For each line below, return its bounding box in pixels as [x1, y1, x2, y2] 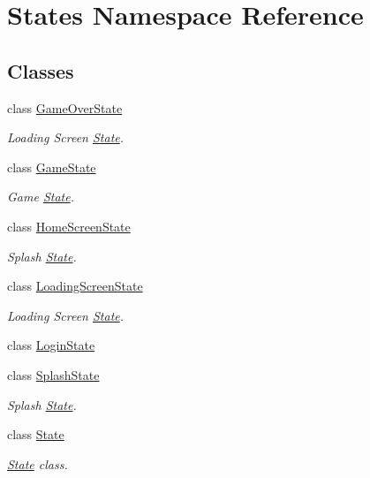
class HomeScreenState [7, 216, 131, 235]
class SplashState [7, 365, 100, 383]
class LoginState [7, 336, 95, 354]
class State [7, 425, 64, 444]
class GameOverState [7, 98, 123, 117]
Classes [7, 57, 74, 84]
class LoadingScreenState [7, 277, 143, 295]
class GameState [7, 157, 96, 176]
